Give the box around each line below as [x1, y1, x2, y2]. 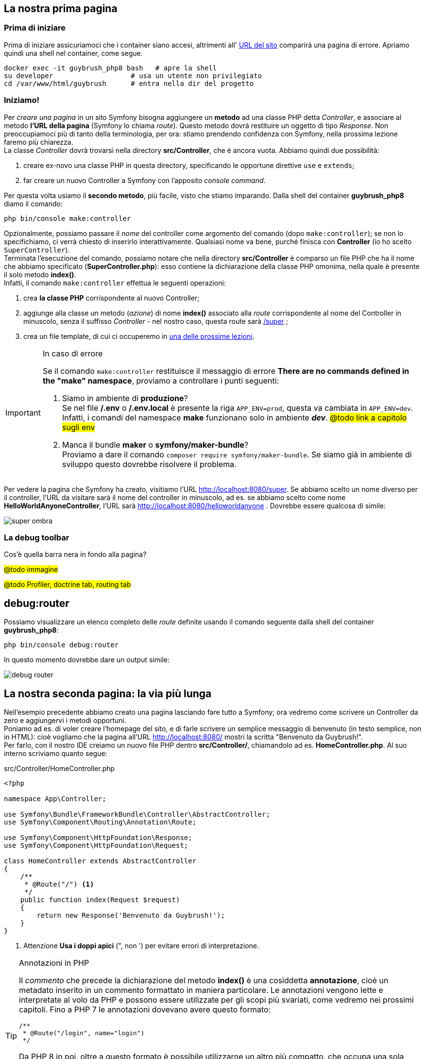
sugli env [62, 422, 95, 432]
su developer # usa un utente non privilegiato [4, 71, 262, 80]
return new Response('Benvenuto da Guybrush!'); [36, 911, 225, 919]
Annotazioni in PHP [19, 958, 89, 968]
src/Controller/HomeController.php [4, 764, 115, 773]
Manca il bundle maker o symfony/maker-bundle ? [62, 439, 249, 450]
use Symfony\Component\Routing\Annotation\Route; [4, 818, 197, 826]
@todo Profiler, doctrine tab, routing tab [4, 580, 131, 589]
